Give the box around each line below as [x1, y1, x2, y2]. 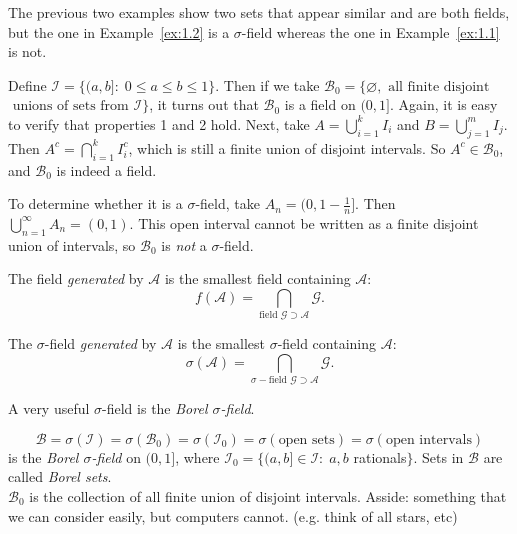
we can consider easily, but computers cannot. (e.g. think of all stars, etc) [8, 505, 458, 526]
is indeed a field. [56, 159, 157, 180]
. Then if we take [215, 74, 320, 95]
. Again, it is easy [389, 94, 498, 115]
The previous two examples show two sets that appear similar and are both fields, [8, 2, 510, 22]
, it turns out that [149, 94, 259, 115]
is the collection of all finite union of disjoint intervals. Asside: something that [29, 486, 507, 506]
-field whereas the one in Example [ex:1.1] [241, 21, 500, 42]
